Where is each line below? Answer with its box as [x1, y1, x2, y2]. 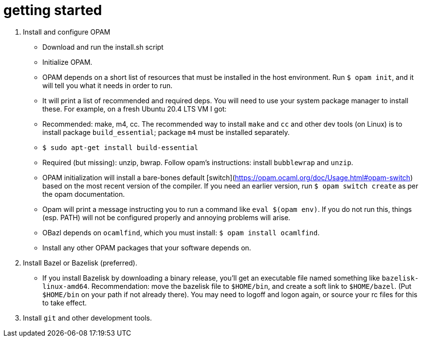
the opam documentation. [42, 189, 125, 198]
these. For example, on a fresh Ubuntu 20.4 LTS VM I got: [42, 104, 227, 113]
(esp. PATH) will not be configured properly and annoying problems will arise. [42, 213, 291, 222]
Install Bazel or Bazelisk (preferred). [23, 258, 138, 267]
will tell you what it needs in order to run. [42, 81, 173, 90]
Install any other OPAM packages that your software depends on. [42, 243, 251, 252]
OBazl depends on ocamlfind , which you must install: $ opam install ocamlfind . [42, 228, 320, 237]
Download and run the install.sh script [42, 42, 164, 51]
